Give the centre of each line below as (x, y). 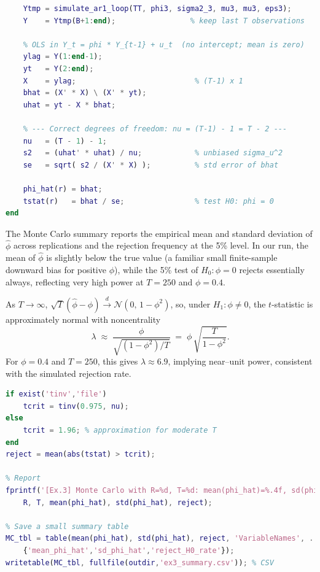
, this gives (118, 361)
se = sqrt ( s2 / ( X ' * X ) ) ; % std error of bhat (151, 165)
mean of (21, 257)
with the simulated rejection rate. (68, 373)
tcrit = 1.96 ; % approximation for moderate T (120, 431)
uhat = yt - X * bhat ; (69, 105)
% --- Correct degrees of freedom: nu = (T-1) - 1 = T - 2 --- (155, 129)
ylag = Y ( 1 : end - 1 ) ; (63, 57)
